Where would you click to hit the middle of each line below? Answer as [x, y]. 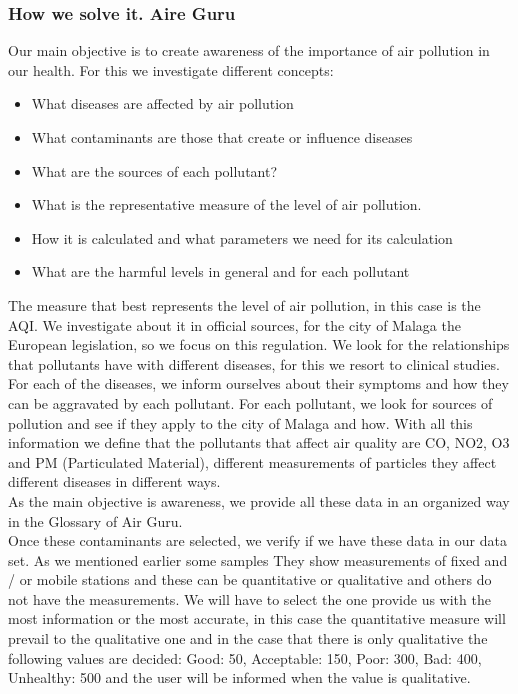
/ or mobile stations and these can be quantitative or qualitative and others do [250, 579]
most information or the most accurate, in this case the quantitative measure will [257, 618]
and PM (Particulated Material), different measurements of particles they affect [252, 461]
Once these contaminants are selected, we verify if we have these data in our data [257, 540]
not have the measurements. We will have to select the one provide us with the [249, 598]
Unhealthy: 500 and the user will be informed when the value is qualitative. [239, 677]
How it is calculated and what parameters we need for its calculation [242, 237]
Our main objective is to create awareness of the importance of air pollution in [249, 50]
